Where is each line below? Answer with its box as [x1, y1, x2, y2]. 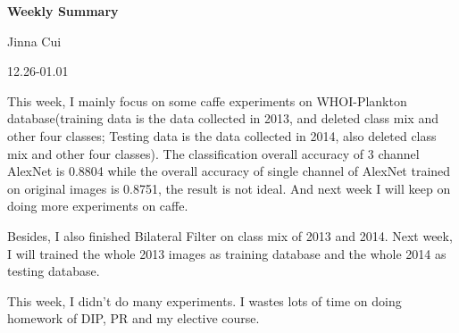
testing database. [7, 262, 100, 280]
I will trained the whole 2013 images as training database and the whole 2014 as [7, 244, 446, 262]
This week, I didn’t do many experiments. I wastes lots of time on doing [7, 291, 402, 310]
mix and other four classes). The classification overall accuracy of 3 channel [7, 144, 420, 162]
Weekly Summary [7, 2, 119, 20]
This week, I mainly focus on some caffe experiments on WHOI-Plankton [7, 91, 407, 110]
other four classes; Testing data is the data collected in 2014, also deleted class [7, 126, 437, 145]
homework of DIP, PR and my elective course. [7, 309, 260, 328]
